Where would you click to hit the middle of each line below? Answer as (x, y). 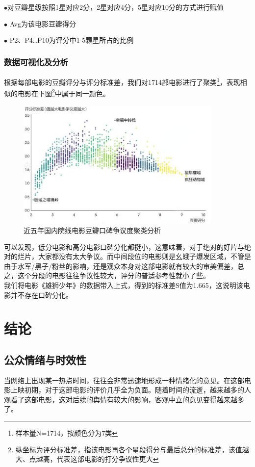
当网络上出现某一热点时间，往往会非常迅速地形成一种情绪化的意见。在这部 (124, 380)
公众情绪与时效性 (45, 359)
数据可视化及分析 (36, 62)
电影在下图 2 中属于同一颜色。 (64, 92)
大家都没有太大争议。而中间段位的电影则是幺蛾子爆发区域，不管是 (144, 256)
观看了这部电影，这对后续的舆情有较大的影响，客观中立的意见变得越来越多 (124, 399)
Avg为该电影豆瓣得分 (43, 23)
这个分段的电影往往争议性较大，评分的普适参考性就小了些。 (114, 275)
